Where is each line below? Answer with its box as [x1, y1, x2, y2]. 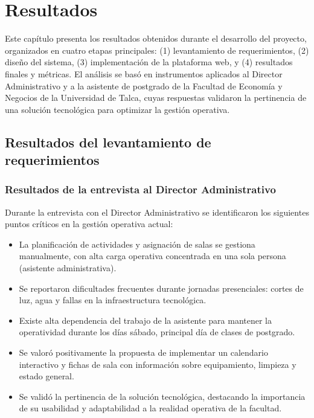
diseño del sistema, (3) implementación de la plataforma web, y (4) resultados [5, 56, 293, 68]
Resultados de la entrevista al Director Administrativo [5, 182, 276, 197]
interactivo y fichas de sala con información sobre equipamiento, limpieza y [19, 358, 296, 370]
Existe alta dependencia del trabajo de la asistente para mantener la [19, 313, 272, 326]
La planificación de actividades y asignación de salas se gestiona [19, 237, 255, 250]
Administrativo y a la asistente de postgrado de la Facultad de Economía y [5, 79, 283, 92]
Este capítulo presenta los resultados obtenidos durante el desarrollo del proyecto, [5, 32, 307, 45]
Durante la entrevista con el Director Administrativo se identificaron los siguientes [5, 205, 309, 218]
